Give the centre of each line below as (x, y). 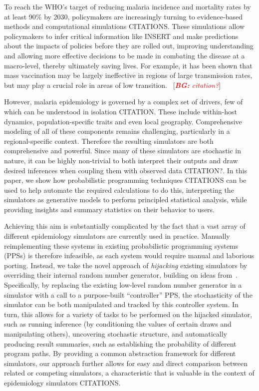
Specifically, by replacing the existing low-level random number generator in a (123, 285)
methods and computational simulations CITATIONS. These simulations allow (124, 26)
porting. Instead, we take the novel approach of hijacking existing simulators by (126, 265)
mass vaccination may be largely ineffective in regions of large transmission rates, (128, 75)
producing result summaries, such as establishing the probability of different (120, 343)
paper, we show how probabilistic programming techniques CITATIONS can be (125, 180)
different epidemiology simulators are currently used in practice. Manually (117, 236)
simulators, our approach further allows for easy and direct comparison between (126, 363)
